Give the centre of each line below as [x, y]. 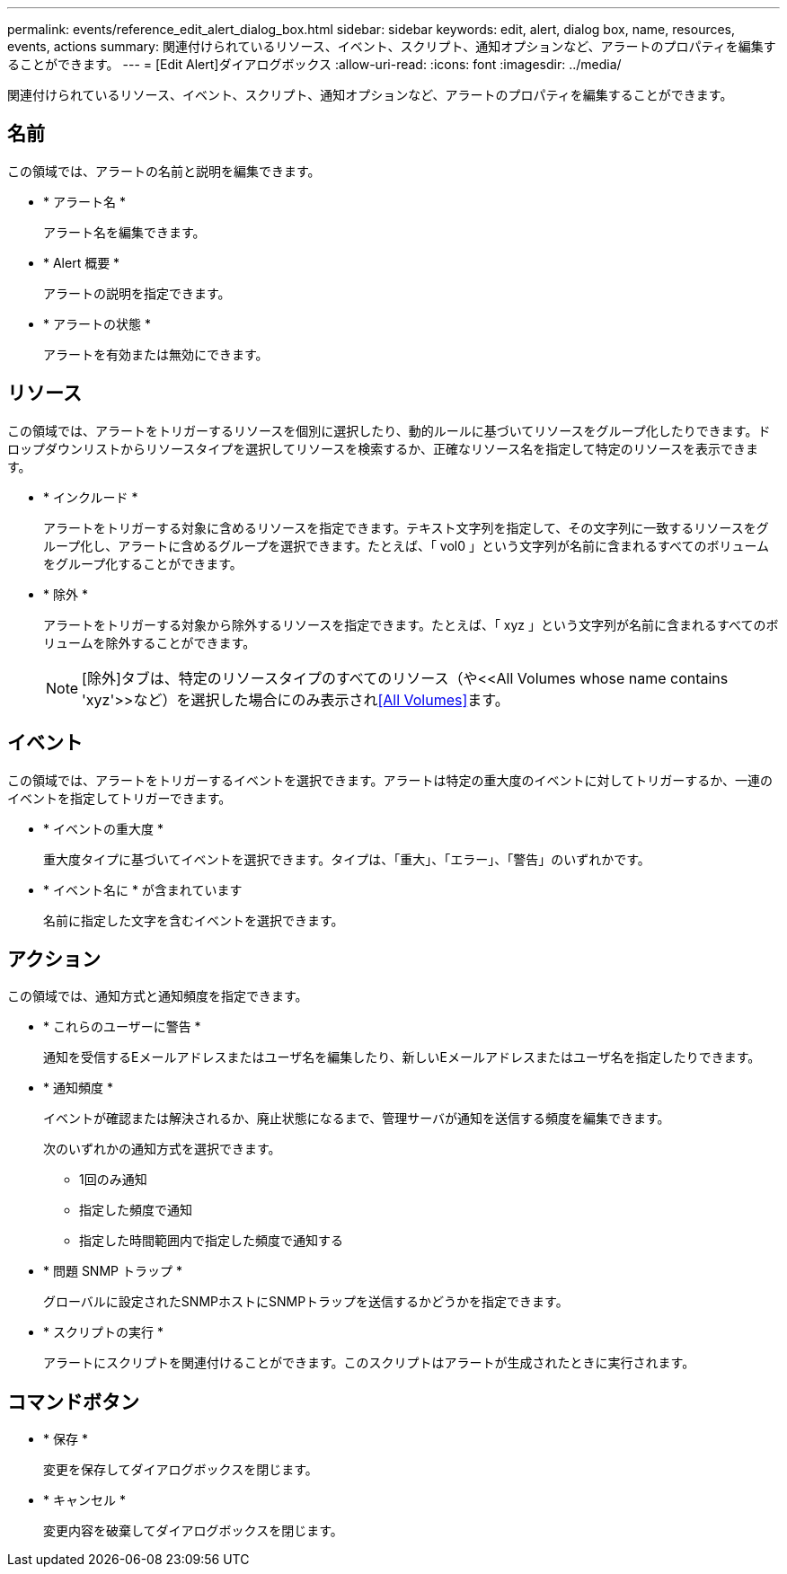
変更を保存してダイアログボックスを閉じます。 [181, 1470]
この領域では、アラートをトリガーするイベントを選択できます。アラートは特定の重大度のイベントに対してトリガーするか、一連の [390, 780]
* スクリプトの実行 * [103, 1332]
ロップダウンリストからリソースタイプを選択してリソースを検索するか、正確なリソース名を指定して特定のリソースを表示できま [383, 448]
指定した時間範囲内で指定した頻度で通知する [211, 1241]
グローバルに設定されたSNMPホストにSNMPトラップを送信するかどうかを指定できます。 [306, 1302]
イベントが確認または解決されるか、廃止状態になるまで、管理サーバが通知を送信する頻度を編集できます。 [357, 1119]
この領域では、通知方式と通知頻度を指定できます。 [158, 996]
